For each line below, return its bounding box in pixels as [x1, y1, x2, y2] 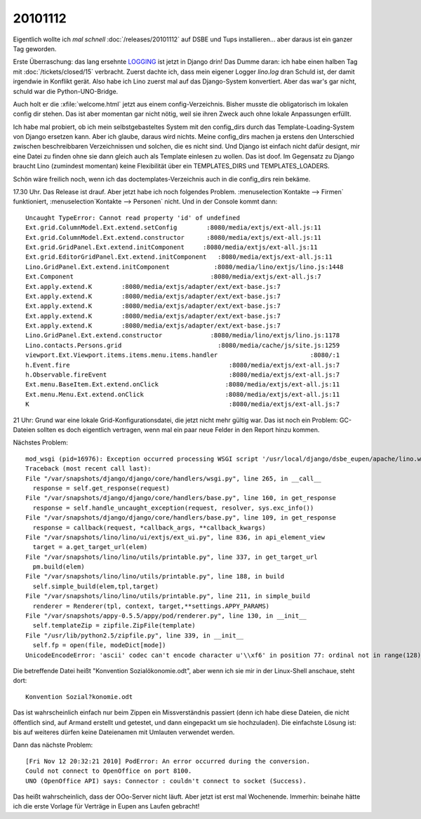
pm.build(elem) [32, 563, 85, 571]
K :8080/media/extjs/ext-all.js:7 [25, 400, 340, 408]
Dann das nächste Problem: [13, 740, 93, 750]
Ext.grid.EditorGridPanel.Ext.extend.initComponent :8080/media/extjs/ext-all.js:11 [25, 253, 333, 261]
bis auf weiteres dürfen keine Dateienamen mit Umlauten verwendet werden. [13, 728, 235, 736]
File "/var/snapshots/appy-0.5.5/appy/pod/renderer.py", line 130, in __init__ [25, 612, 307, 620]
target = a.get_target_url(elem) [32, 543, 148, 551]
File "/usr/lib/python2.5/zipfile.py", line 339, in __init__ [25, 631, 244, 639]
